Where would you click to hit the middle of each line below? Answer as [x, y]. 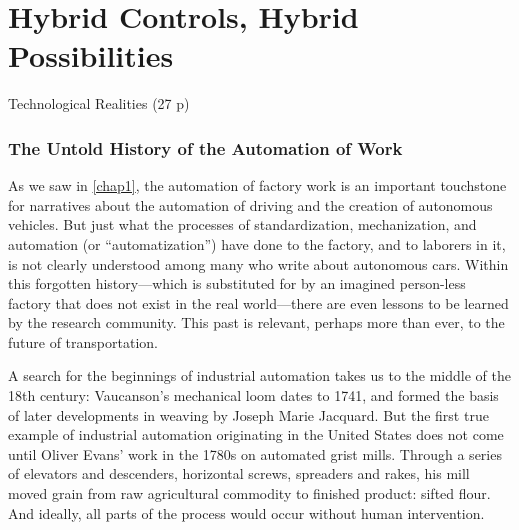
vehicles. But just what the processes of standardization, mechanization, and [242, 224]
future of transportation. [83, 341]
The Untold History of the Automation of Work [205, 147]
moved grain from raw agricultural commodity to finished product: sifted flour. [249, 493]
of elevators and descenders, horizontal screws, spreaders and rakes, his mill [239, 473]
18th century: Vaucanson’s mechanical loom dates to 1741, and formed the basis [253, 395]
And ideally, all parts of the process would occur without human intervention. [246, 512]
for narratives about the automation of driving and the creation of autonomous [250, 204]
